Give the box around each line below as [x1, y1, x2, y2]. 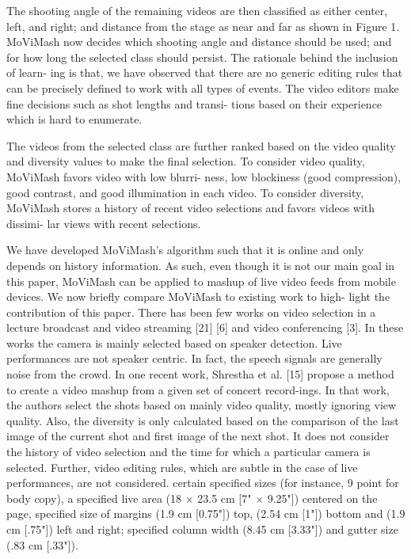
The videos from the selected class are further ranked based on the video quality [6, 137, 396, 154]
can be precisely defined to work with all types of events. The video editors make [6, 79, 399, 96]
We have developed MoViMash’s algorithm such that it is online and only [6, 241, 364, 258]
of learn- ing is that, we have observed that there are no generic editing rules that [6, 64, 403, 81]
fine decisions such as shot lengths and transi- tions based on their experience [6, 95, 382, 112]
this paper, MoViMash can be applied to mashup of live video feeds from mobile [6, 272, 396, 289]
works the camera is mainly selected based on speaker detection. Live [6, 334, 342, 351]
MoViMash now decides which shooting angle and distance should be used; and [6, 33, 392, 50]
